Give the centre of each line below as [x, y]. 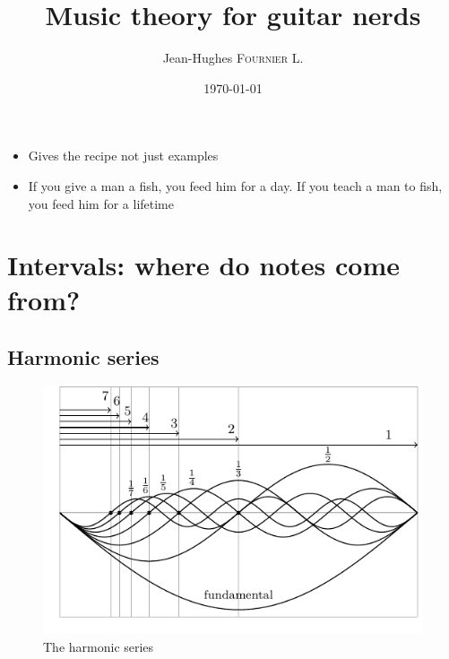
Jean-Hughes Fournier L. [233, 58]
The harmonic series [99, 646]
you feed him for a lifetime [101, 203]
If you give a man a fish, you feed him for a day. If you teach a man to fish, [235, 185]
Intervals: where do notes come [203, 265]
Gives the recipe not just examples [123, 156]
